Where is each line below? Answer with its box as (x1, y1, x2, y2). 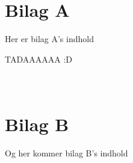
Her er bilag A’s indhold (5, 32, 94, 45)
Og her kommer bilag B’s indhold (5, 146, 128, 159)
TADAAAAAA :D (5, 52, 72, 65)
